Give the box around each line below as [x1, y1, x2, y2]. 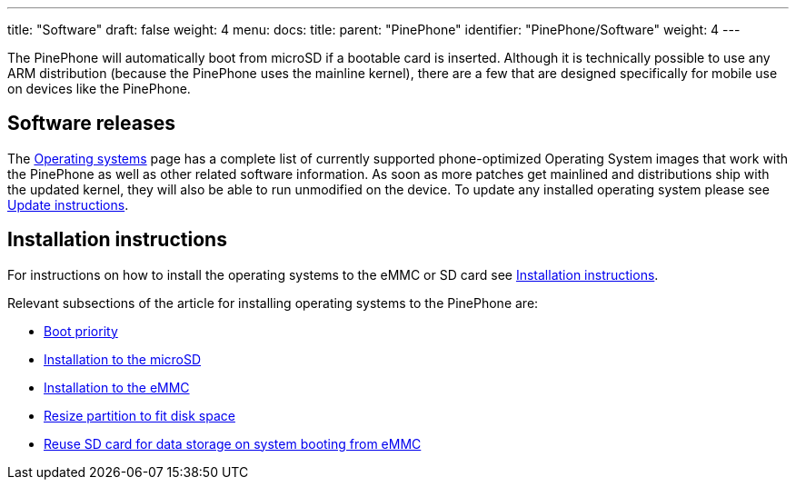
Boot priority [44, 323, 118, 339]
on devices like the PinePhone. [7, 81, 191, 96]
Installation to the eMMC [44, 379, 190, 395]
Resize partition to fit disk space [44, 407, 235, 423]
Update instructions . [7, 196, 129, 213]
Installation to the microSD [44, 351, 202, 367]
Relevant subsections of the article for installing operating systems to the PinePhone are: [7, 294, 539, 311]
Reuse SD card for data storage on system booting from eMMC [44, 435, 422, 452]
